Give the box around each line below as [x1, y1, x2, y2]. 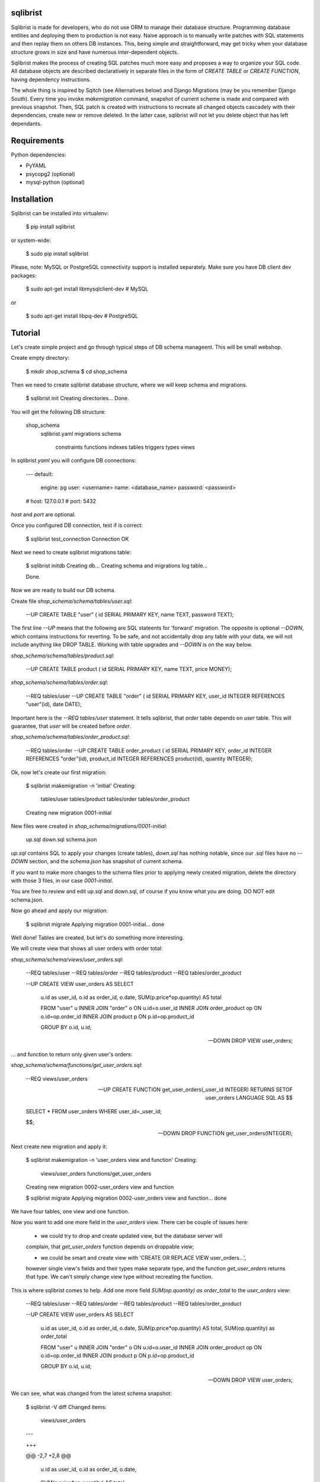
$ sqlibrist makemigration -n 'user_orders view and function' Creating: [25, 1157, 197, 1164]
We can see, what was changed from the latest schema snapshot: [11, 1390, 172, 1397]
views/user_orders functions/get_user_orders [40, 1170, 152, 1177]
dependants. [11, 120, 42, 127]
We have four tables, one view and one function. [11, 1208, 130, 1215]
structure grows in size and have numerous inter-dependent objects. [11, 48, 179, 56]
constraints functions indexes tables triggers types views [55, 443, 195, 451]
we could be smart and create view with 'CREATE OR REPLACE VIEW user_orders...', [40, 1254, 246, 1261]
